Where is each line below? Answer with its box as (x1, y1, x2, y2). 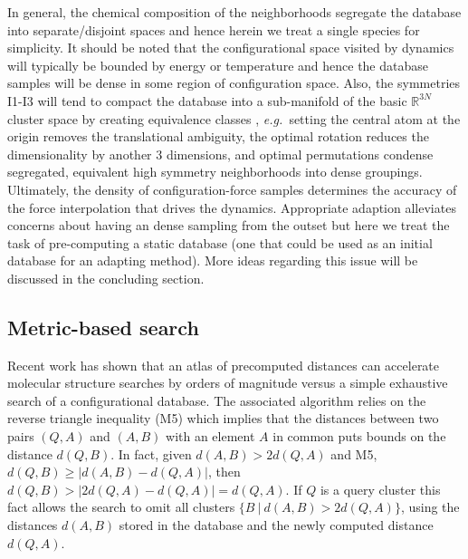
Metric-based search (7, 313, 199, 341)
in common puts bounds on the (272, 427, 446, 446)
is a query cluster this (320, 479, 441, 498)
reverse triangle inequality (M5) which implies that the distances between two (7, 409, 439, 428)
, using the (400, 497, 460, 516)
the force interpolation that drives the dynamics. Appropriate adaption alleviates (7, 198, 456, 217)
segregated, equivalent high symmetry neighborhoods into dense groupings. (7, 162, 423, 181)
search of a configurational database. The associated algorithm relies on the (7, 390, 426, 410)
